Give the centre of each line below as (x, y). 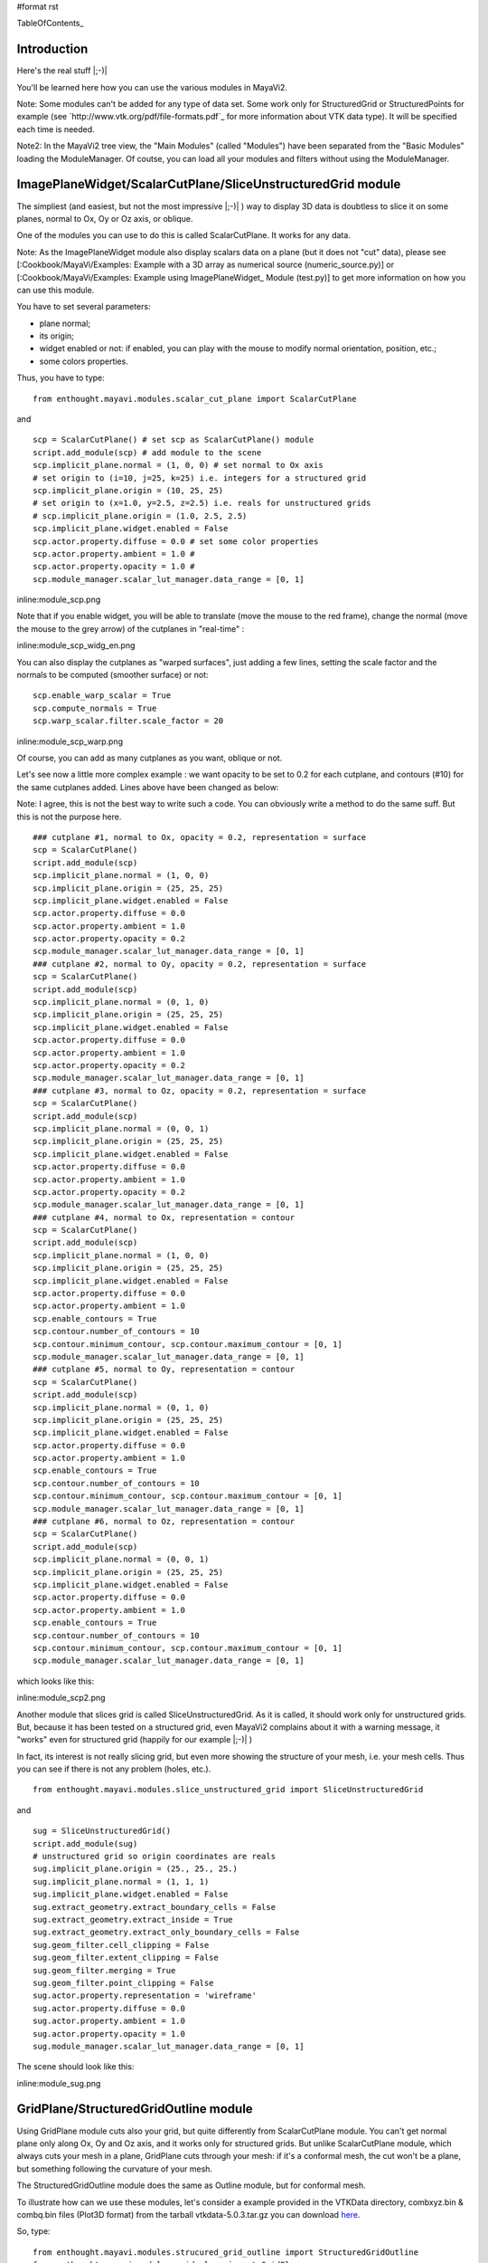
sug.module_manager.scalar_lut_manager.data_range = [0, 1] (169, 2046)
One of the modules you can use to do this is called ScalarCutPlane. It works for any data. (184, 235)
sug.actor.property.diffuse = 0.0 (109, 2008)
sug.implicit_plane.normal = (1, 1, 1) (121, 1881)
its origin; (56, 336)
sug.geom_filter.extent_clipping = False (126, 1958)
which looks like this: (56, 1681)
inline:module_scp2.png (61, 1698)
